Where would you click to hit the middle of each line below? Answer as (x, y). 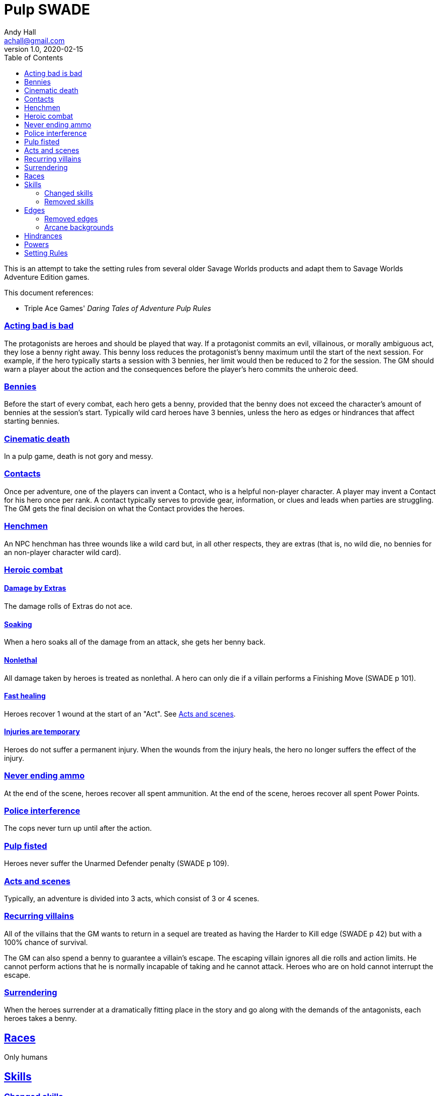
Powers (37, 244)
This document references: (49, 292)
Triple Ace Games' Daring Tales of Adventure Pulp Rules (118, 308)
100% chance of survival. (46, 942)
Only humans (26, 1057)
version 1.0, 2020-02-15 (44, 49)
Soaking (18, 624)
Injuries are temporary (42, 732)
